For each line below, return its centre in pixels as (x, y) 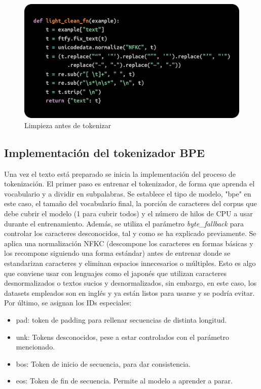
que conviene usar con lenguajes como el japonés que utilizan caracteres (116, 273)
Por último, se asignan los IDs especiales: (68, 303)
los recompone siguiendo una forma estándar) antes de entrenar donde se (117, 253)
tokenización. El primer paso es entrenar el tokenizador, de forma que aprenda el (129, 184)
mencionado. (35, 347)
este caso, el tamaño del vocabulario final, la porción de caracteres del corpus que (130, 203)
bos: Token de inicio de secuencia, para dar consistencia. (103, 363)
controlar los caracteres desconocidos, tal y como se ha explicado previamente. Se (130, 233)
